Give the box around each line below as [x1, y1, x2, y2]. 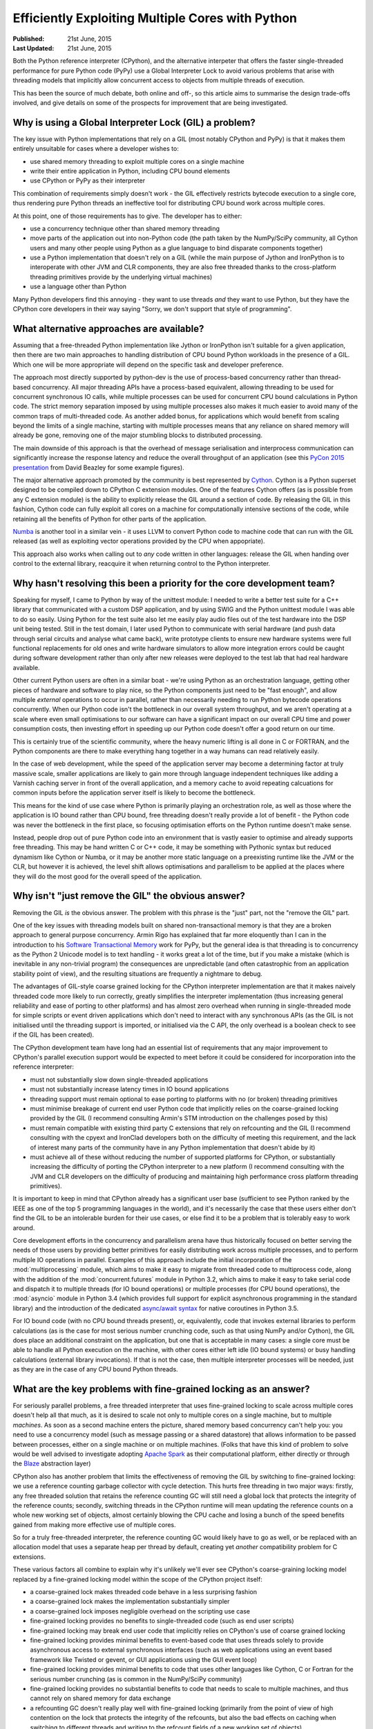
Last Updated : [12, 44, 55, 52]
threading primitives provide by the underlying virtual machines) [30, 272, 213, 281]
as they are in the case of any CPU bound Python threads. [12, 1365, 179, 1374]
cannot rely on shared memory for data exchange [30, 1694, 171, 1703]
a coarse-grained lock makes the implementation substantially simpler [30, 1598, 230, 1606]
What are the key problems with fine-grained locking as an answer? [12, 1383, 310, 1395]
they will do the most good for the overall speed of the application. [12, 872, 202, 880]
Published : [12, 35, 45, 43]
